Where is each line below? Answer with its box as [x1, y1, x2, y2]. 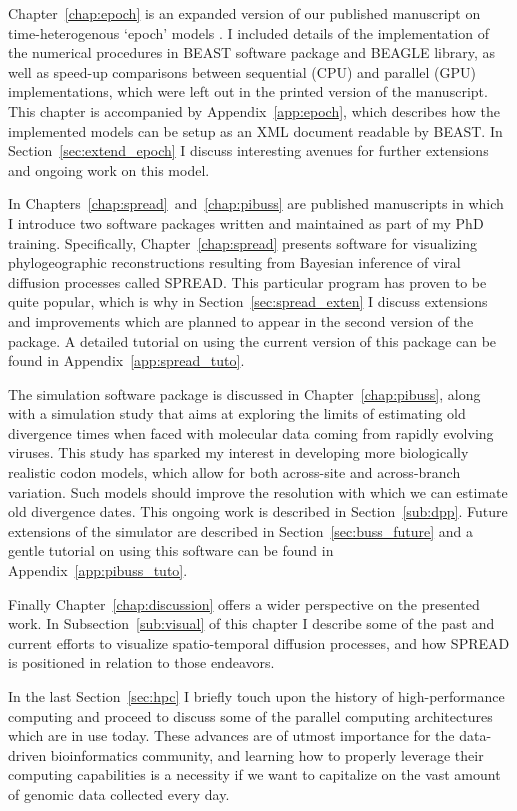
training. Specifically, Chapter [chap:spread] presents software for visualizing [8, 232, 477, 253]
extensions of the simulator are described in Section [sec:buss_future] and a [8, 520, 474, 541]
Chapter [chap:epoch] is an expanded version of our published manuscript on [8, 3, 481, 23]
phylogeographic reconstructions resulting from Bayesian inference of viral [8, 252, 461, 273]
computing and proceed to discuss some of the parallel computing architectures [8, 705, 493, 726]
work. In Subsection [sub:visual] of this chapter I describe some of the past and [8, 613, 495, 634]
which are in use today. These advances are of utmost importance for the [8, 725, 455, 746]
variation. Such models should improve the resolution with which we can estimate [8, 481, 508, 502]
